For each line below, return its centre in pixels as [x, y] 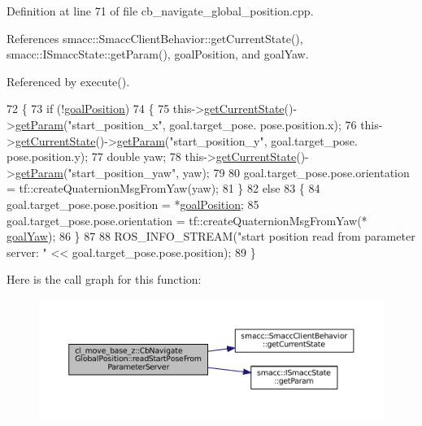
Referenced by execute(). [68, 81]
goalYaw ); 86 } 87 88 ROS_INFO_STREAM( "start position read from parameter [211, 236]
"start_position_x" [115, 124]
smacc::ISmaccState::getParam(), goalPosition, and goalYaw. [158, 54]
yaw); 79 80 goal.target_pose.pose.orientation [296, 172]
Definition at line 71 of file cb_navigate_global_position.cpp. [160, 11]
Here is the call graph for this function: [104, 279]
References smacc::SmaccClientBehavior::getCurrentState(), [155, 38]
